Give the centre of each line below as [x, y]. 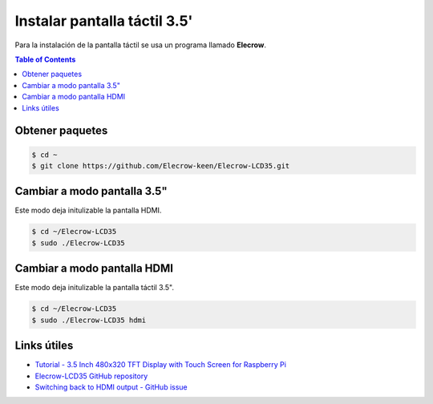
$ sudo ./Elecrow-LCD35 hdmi [89, 320]
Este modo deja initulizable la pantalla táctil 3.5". [94, 288]
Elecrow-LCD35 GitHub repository [91, 376]
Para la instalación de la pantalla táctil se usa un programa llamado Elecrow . [140, 45]
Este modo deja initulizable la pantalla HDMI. [88, 210]
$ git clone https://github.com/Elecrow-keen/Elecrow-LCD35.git [161, 166]
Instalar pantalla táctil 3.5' [104, 21]
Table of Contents [45, 59]
